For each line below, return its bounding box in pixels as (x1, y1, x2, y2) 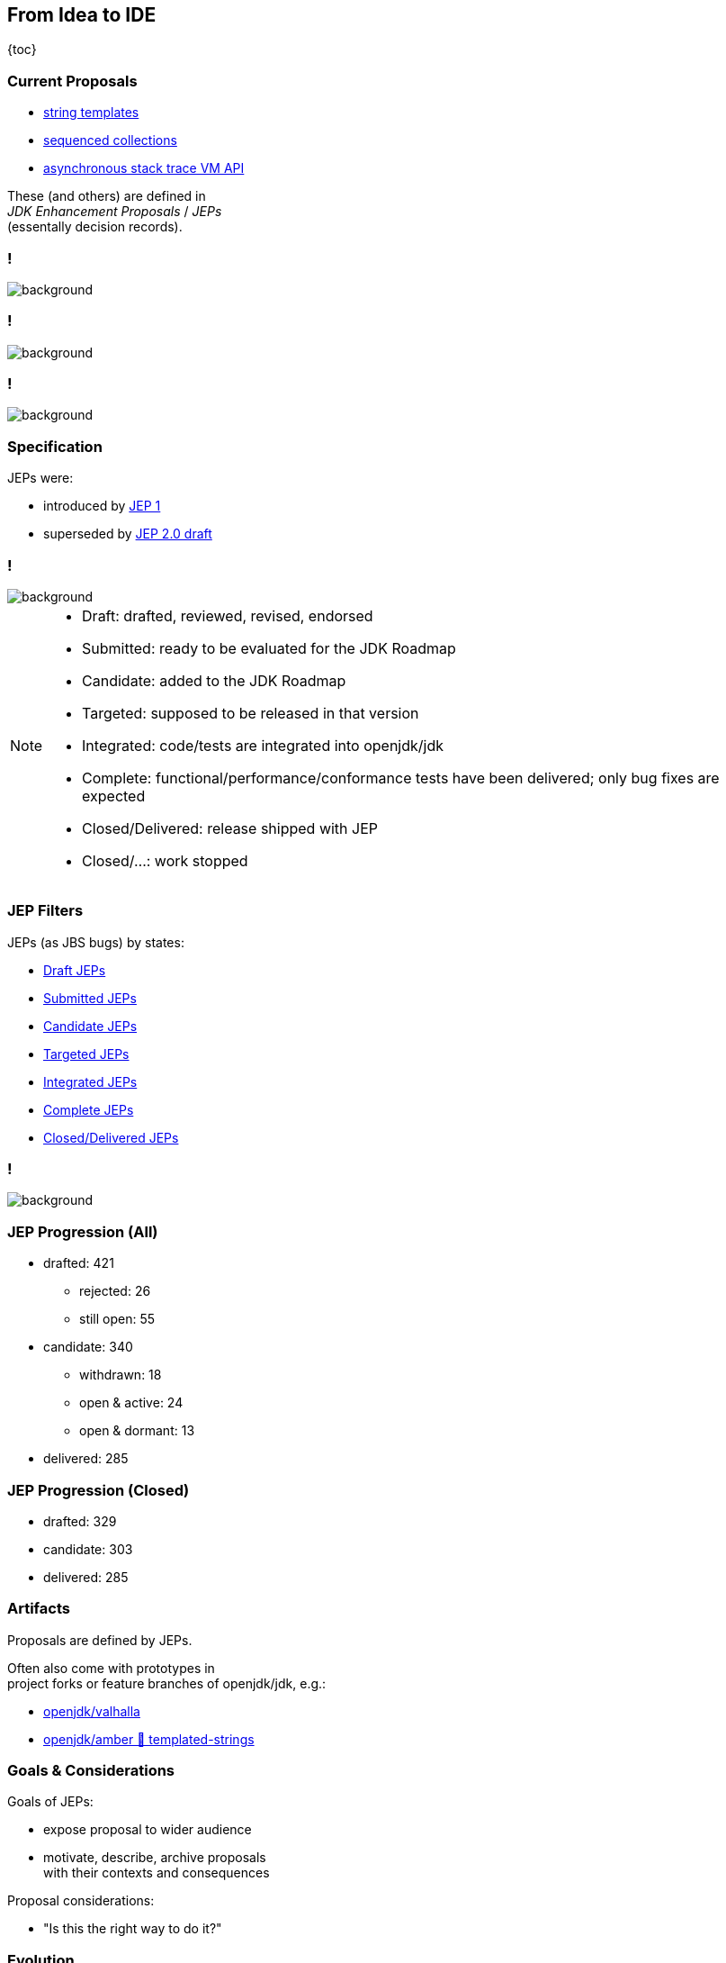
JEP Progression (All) (7, 1222, 158, 1241)
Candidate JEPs (43, 1018, 138, 1034)
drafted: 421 (43, 1255, 114, 1271)
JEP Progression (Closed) (7, 1480, 190, 1499)
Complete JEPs (43, 1101, 134, 1117)
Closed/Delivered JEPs (43, 1129, 179, 1145)
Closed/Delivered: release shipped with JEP (82, 819, 379, 837)
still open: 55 (79, 1311, 156, 1327)
